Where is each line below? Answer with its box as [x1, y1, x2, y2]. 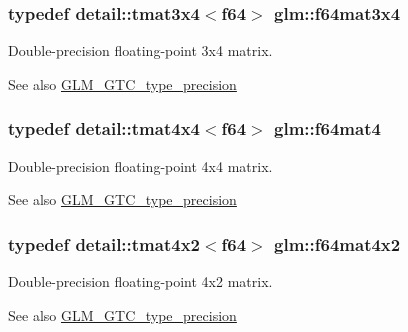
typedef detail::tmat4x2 [8, 231, 200, 256]
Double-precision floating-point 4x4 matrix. [8, 155, 273, 176]
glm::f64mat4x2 [274, 231, 401, 256]
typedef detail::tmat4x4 [8, 116, 200, 141]
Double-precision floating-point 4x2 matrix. [8, 271, 273, 292]
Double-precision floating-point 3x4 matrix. [8, 40, 273, 61]
